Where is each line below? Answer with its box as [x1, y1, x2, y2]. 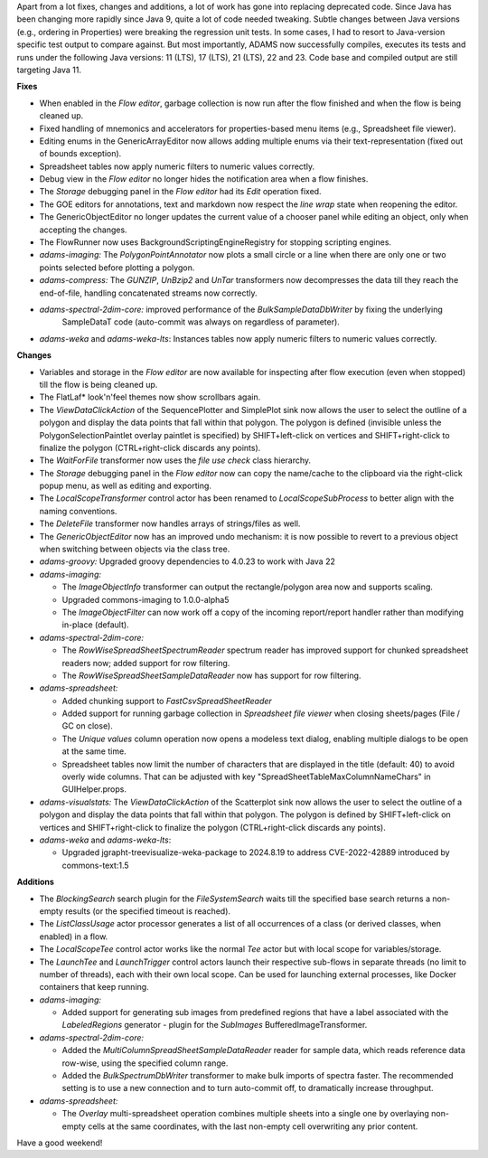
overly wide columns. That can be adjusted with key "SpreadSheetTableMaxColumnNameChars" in [61, 771, 431, 782]
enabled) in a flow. [39, 931, 108, 942]
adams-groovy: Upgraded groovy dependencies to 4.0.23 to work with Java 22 [39, 556, 336, 567]
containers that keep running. [39, 982, 149, 993]
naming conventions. [39, 505, 117, 516]
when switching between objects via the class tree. [39, 543, 230, 555]
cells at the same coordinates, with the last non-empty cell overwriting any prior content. [87, 1121, 418, 1132]
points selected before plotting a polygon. [39, 262, 195, 273]
